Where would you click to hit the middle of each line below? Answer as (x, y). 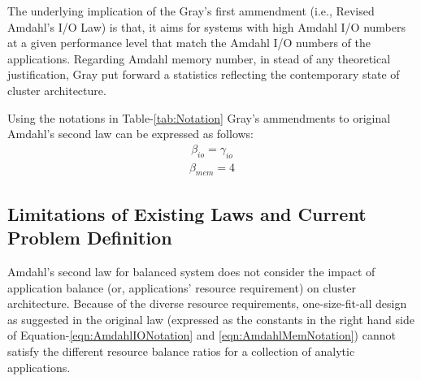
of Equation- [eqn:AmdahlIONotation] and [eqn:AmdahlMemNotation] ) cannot (202, 335)
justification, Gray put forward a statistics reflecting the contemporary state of (204, 74)
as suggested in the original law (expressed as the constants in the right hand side (211, 319)
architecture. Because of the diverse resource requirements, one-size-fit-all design (207, 303)
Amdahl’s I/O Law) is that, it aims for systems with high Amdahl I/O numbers (207, 26)
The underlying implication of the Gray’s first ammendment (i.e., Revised (191, 11)
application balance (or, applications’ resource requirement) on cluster (182, 287)
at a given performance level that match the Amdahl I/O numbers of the (189, 43)
